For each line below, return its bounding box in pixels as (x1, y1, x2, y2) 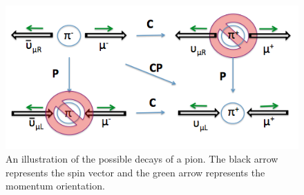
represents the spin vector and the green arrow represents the (6, 165, 265, 179)
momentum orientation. (6, 178, 105, 193)
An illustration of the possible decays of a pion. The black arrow (6, 151, 278, 165)
